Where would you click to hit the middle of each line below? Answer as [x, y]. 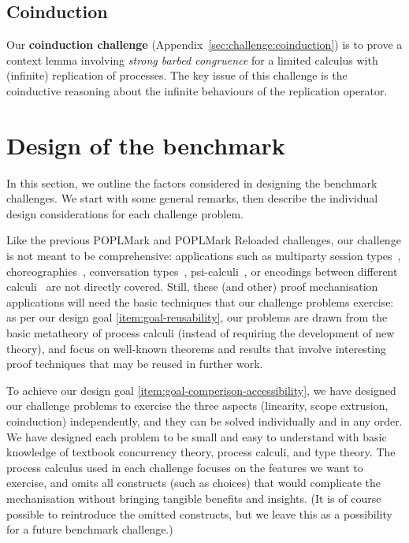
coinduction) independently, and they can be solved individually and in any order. [204, 421]
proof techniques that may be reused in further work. [135, 364]
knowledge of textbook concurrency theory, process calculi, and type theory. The [201, 452]
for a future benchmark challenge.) [90, 529]
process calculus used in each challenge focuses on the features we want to [185, 467]
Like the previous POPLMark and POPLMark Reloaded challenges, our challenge [204, 240]
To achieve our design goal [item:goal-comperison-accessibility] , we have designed [201, 390]
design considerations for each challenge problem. [125, 213]
